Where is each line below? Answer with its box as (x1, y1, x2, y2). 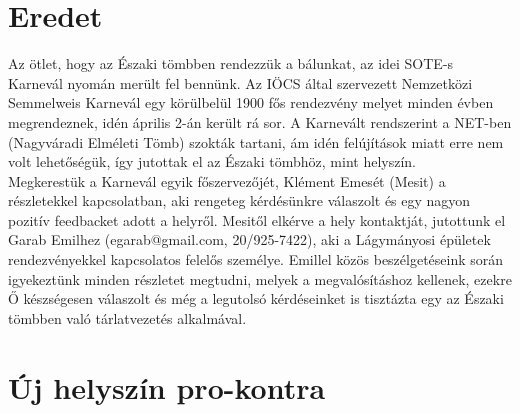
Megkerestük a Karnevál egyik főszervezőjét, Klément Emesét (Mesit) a (8, 170, 446, 191)
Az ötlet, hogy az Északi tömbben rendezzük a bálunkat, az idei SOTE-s (8, 53, 454, 74)
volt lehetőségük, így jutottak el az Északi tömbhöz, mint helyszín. (8, 151, 416, 172)
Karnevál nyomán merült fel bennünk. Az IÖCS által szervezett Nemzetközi (8, 72, 473, 93)
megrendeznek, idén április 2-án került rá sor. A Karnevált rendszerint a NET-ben (8, 111, 512, 132)
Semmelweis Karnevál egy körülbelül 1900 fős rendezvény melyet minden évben (8, 92, 494, 113)
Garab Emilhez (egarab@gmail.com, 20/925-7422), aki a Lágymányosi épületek (8, 229, 491, 250)
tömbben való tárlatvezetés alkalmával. (8, 307, 247, 328)
